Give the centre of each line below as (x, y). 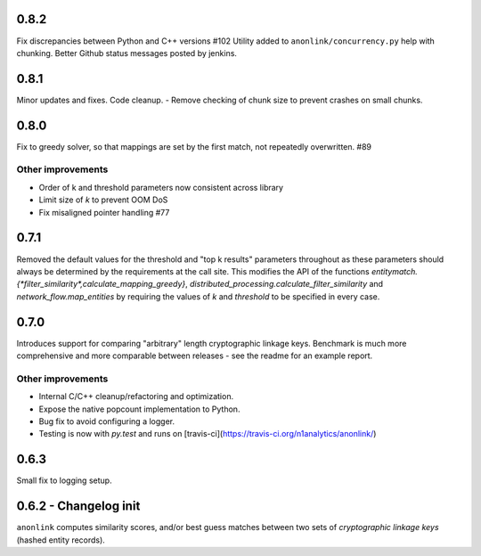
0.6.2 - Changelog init (78, 507)
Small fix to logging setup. (64, 480)
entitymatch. (395, 271)
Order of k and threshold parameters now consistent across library (161, 187)
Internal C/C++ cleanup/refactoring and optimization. (136, 397)
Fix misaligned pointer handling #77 (104, 212)
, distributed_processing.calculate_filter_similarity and (284, 284)
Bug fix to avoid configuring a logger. (107, 421)
